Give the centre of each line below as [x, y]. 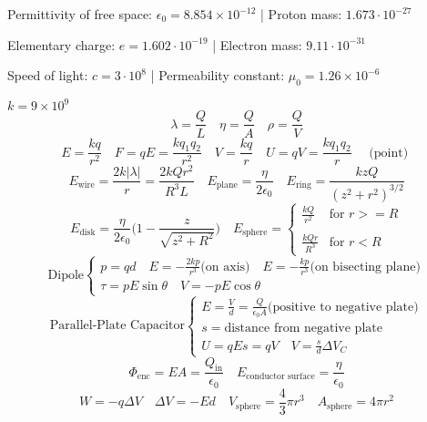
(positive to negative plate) [343, 307]
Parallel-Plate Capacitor [117, 326]
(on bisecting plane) [365, 267]
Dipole [66, 275]
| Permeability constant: [218, 75]
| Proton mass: [301, 14]
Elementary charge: [61, 44]
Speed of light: [48, 75]
